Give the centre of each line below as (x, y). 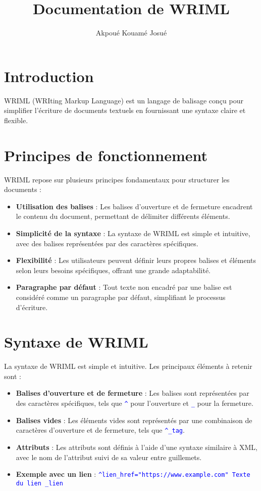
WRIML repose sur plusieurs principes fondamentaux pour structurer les (117, 179)
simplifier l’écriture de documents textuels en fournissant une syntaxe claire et (125, 110)
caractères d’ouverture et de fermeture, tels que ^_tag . (100, 430)
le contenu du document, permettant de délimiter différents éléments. (123, 216)
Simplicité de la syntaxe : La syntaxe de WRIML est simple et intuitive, (133, 233)
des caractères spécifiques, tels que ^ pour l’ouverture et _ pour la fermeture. (135, 403)
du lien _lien (39, 483)
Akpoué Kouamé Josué (131, 33)
